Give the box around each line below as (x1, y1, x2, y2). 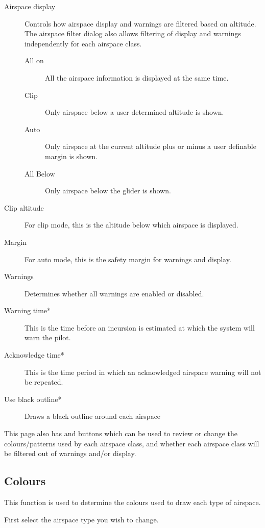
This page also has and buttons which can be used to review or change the (4, 428, 237, 439)
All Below (25, 168, 55, 179)
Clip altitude (4, 202, 44, 213)
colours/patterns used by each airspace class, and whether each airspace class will (4, 438, 259, 448)
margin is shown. (45, 150, 98, 161)
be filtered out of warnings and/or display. (4, 448, 136, 459)
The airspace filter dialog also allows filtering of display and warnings (25, 28, 242, 39)
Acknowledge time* (4, 349, 64, 360)
